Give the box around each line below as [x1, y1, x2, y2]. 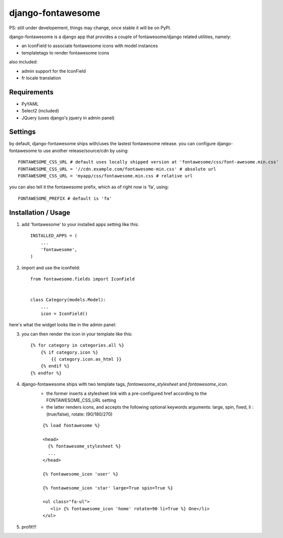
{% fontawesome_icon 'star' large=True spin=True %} [43, 485, 173, 490]
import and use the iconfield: [21, 265, 80, 270]
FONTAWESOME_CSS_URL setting [46, 397, 116, 403]
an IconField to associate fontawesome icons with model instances [21, 43, 158, 49]
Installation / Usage [9, 208, 70, 216]
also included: [9, 59, 38, 65]
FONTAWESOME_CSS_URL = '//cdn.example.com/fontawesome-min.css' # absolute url [18, 166, 216, 172]
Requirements [9, 88, 54, 96]
